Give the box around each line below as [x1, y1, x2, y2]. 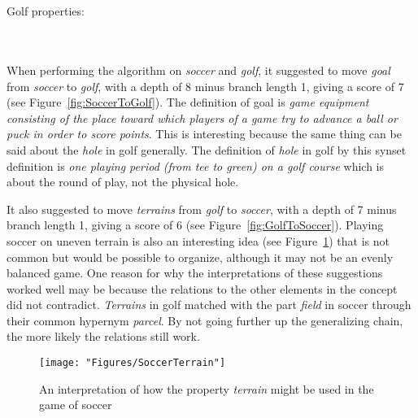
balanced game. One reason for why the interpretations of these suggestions [7, 264, 383, 281]
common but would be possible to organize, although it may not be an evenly [7, 248, 394, 265]
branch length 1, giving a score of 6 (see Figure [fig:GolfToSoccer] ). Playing [7, 216, 384, 233]
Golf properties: [7, 2, 85, 20]
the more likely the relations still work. [7, 328, 200, 345]
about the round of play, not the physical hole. [7, 173, 239, 190]
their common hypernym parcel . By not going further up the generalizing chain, [7, 311, 403, 329]
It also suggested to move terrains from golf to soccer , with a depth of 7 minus [7, 200, 397, 217]
